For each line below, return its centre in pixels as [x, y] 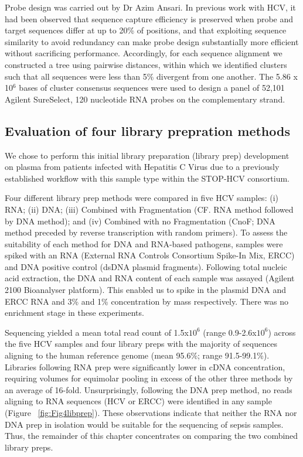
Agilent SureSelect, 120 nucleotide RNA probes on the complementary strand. [145, 99]
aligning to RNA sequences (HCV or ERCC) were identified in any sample [138, 401]
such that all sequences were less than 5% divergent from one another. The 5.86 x [151, 76]
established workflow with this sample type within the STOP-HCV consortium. [147, 178]
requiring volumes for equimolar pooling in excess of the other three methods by [149, 378]
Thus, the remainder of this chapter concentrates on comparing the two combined [151, 436]
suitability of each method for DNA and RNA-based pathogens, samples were [144, 243]
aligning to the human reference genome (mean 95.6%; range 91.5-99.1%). [137, 355]
